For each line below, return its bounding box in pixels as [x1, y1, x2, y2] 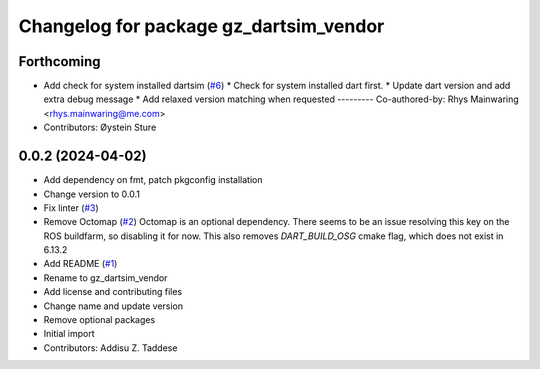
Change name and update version [43, 300, 184, 312]
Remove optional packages [43, 314, 156, 326]
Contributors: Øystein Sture [43, 121, 157, 134]
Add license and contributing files [43, 286, 183, 298]
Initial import [43, 328, 95, 340]
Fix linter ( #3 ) [43, 201, 99, 214]
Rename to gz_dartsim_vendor [43, 271, 168, 284]
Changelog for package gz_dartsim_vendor [18, 15, 385, 37]
